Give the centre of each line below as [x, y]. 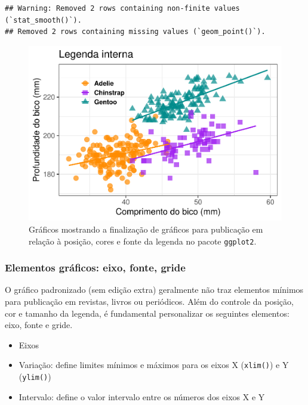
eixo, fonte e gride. [39, 325]
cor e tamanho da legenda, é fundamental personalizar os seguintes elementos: [147, 313]
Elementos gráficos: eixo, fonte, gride [95, 268]
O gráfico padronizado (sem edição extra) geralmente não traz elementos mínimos [154, 290]
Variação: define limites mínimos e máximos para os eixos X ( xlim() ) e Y [154, 365]
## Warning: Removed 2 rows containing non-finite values [122, 8]
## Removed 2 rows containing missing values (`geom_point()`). [135, 32]
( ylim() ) [35, 376]
